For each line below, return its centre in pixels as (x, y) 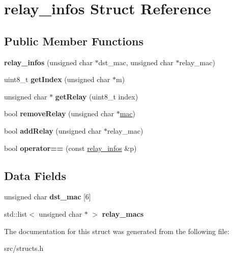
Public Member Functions (74, 41)
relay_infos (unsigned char (48, 62)
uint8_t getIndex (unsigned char (57, 79)
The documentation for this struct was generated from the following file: (117, 231)
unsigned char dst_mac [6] (48, 197)
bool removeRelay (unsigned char (59, 113)
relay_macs (123, 213)
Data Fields (35, 175)
